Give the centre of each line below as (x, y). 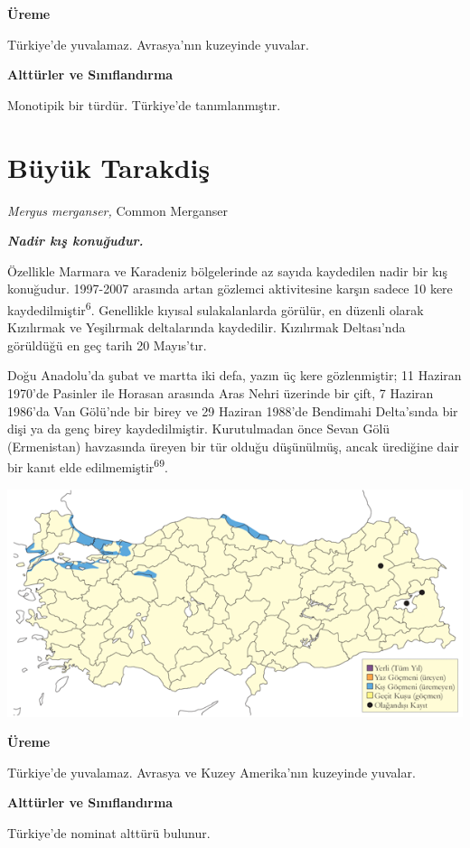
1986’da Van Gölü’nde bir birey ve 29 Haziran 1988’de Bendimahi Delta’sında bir (233, 410)
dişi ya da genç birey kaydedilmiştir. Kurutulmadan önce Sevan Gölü (199, 429)
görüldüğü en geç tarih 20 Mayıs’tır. (107, 345)
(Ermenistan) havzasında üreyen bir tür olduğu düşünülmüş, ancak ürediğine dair (233, 446)
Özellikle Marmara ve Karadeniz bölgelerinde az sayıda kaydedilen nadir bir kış (227, 270)
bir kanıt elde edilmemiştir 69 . (88, 466)
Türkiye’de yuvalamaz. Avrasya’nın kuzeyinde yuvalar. (158, 44)
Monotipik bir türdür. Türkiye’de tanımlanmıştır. (144, 104)
